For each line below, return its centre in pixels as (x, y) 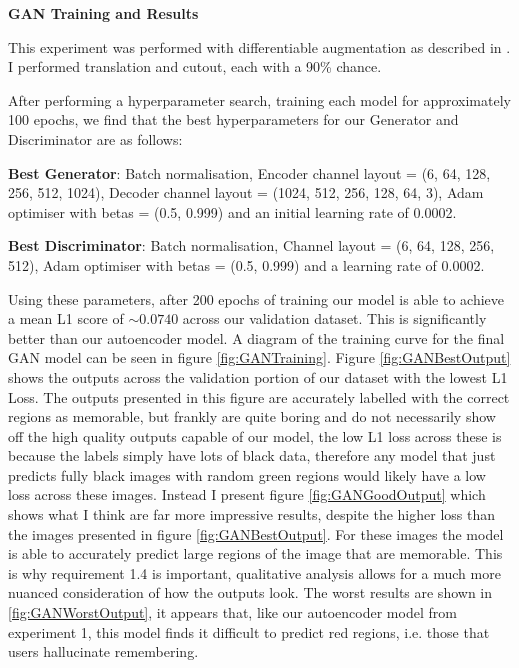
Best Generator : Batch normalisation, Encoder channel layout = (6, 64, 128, (249, 172)
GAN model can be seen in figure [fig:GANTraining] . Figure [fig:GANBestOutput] (259, 357)
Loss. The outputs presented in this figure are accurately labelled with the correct (259, 396)
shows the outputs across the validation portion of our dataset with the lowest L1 (258, 376)
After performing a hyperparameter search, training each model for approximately (259, 99)
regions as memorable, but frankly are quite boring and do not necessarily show (252, 416)
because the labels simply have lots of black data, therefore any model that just (252, 455)
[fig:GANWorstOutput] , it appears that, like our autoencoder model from (232, 612)
